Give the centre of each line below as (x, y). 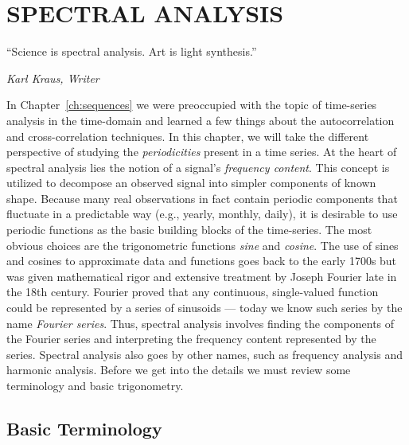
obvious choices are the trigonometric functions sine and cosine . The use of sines (203, 245)
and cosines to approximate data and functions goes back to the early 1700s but (202, 261)
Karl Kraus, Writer (53, 78)
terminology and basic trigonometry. (95, 385)
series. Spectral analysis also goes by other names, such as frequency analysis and (204, 354)
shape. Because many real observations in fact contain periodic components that (202, 198)
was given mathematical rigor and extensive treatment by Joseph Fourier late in (202, 276)
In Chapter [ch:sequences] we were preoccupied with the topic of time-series (192, 105)
